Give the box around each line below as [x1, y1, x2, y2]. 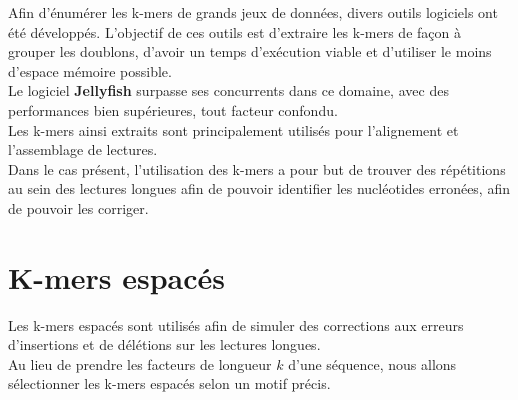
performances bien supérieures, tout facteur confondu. [8, 99, 338, 120]
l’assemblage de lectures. [8, 139, 158, 160]
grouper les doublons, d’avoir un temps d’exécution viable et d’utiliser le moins [8, 41, 492, 62]
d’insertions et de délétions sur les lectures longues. [8, 334, 321, 355]
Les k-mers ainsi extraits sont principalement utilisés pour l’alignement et [8, 119, 459, 140]
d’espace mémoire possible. [8, 60, 172, 81]
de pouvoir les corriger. [8, 197, 149, 218]
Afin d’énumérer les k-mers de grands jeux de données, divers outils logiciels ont [8, 2, 498, 22]
